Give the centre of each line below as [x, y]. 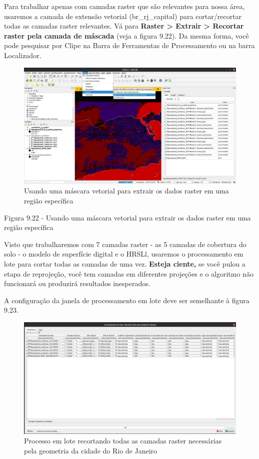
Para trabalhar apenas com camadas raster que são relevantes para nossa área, [124, 6]
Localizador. [23, 55]
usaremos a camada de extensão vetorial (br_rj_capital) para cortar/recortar [123, 16]
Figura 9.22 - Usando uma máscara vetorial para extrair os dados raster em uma [127, 217]
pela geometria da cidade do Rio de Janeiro [91, 450]
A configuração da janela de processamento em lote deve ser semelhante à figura [127, 300]
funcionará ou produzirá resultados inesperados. [77, 283]
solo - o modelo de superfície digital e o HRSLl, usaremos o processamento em [124, 254]
